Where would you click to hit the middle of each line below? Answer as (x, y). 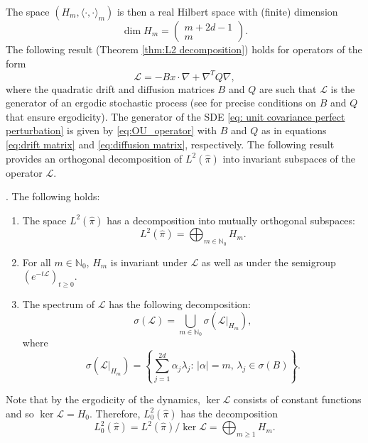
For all (37, 262)
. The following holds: (53, 196)
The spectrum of (59, 303)
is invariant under (149, 262)
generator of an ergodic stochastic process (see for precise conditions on (161, 103)
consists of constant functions (297, 399)
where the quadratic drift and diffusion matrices (110, 88)
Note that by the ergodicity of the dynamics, (103, 399)
